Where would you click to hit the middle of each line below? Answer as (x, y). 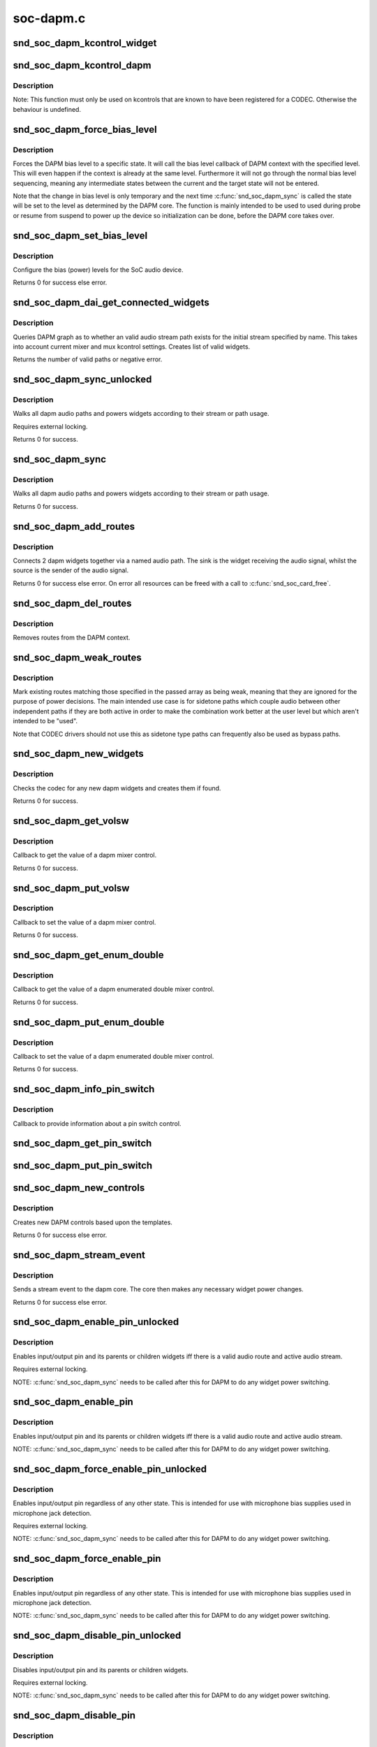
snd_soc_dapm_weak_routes (77, 657)
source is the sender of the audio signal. (71, 570)
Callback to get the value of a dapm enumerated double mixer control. (114, 990)
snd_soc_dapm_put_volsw (71, 888)
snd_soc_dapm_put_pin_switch (83, 1166)
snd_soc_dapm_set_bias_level (80, 235)
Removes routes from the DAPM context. (72, 637)
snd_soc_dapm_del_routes (72, 603)
